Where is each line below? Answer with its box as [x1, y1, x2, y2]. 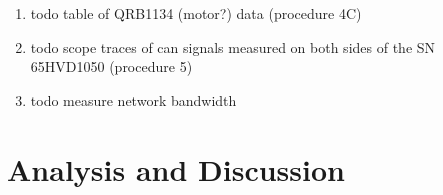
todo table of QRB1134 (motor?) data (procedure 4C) [30, 3, 362, 23]
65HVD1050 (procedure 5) [30, 56, 193, 77]
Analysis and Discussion [7, 148, 345, 189]
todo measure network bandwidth [30, 89, 237, 110]
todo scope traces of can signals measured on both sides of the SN [30, 36, 436, 57]
